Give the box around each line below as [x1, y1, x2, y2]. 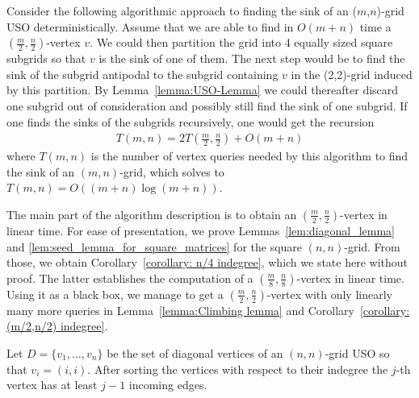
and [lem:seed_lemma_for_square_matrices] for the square [6, 238, 303, 255]
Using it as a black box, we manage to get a [6, 285, 224, 302]
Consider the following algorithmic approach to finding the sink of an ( [6, 2, 357, 19]
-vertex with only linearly [266, 285, 392, 302]
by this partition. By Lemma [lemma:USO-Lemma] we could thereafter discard [6, 81, 399, 98]
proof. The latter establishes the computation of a [6, 269, 253, 286]
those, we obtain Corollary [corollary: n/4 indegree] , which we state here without [6, 254, 409, 271]
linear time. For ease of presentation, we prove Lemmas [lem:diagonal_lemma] [6, 222, 396, 238]
